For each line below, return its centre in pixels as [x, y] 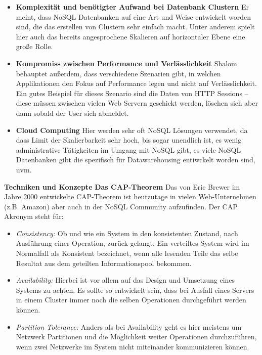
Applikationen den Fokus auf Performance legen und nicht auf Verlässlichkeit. [136, 83]
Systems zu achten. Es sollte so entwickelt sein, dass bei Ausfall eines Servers [135, 290]
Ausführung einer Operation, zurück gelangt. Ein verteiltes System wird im [133, 243]
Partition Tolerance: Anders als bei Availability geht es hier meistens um [129, 326]
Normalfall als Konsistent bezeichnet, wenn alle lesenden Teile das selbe [127, 253]
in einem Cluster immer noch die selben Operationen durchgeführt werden [131, 300]
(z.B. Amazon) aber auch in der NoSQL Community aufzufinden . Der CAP [121, 206]
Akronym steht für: [34, 216]
